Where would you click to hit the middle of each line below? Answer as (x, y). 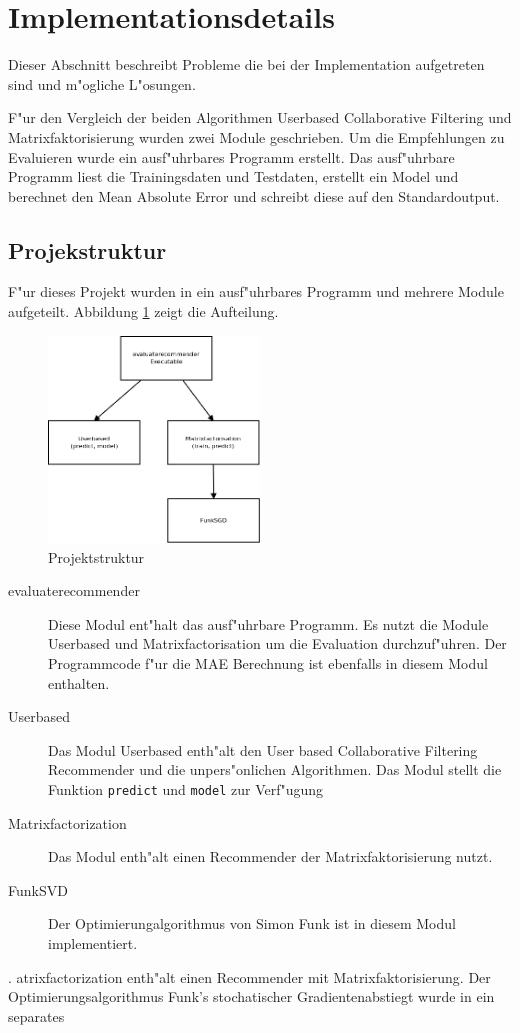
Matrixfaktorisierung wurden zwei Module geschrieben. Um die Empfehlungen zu (256, 136)
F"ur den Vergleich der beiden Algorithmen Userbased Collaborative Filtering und (260, 117)
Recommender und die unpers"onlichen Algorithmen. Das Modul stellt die (275, 769)
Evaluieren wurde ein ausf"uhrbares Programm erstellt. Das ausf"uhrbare (231, 156)
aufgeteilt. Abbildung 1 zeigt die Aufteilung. (143, 311)
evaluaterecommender (74, 590)
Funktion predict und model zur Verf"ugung (186, 789)
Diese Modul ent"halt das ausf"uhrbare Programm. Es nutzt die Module (268, 623)
